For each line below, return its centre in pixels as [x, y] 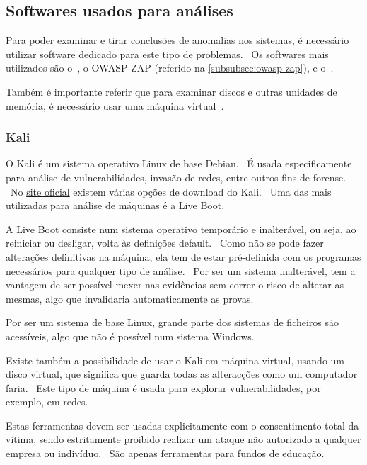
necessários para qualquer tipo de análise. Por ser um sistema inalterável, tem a [181, 270]
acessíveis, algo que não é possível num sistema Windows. [130, 336]
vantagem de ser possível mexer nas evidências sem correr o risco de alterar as [175, 285]
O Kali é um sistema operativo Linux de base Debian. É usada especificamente [179, 163]
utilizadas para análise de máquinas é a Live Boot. [115, 205]
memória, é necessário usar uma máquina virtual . [115, 105]
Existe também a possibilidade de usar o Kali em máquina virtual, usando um [175, 360]
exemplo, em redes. [47, 402]
